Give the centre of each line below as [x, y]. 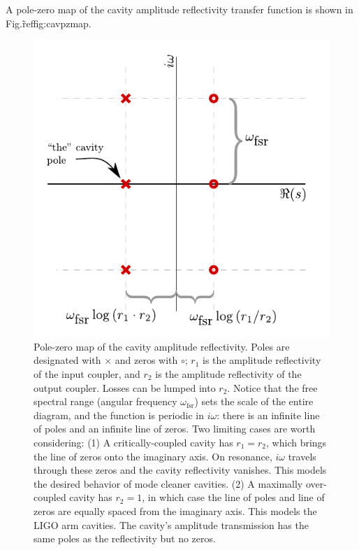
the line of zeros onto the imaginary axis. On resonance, [153, 456]
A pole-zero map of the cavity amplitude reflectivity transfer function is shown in [179, 9]
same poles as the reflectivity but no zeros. [125, 538]
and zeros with [146, 360]
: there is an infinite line [268, 415]
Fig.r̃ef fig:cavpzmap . [49, 23]
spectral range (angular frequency [105, 401]
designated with [67, 360]
